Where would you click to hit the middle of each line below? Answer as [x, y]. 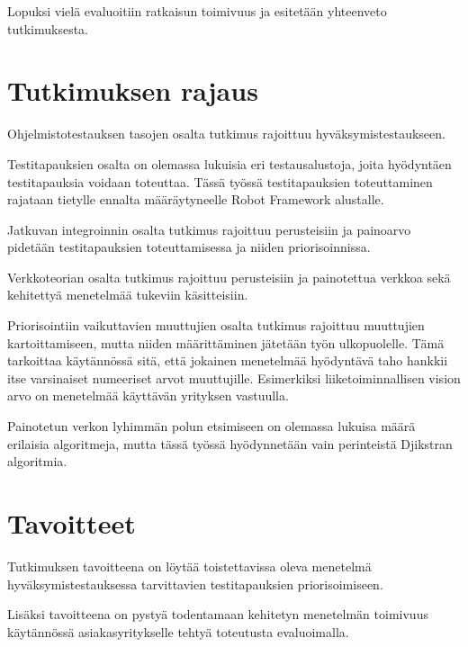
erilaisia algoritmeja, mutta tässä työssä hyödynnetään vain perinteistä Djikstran [230, 443]
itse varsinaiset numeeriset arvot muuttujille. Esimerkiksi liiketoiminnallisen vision [234, 377]
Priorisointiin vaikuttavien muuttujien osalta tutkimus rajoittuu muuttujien [216, 325]
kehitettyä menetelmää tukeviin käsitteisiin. [128, 295]
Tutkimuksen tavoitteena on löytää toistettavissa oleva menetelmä [189, 566]
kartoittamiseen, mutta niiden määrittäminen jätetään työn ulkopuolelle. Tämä [226, 342]
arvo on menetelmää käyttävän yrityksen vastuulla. [148, 395]
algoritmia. [37, 461]
